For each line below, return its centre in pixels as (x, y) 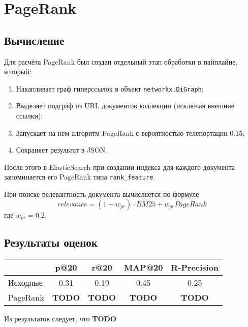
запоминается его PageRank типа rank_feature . (80, 177)
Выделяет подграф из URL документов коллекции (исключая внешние (125, 106)
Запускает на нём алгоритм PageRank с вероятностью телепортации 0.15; (130, 132)
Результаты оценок (51, 242)
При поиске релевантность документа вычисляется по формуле (102, 194)
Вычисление (34, 40)
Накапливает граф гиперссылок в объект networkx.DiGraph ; (110, 88)
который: (18, 71)
